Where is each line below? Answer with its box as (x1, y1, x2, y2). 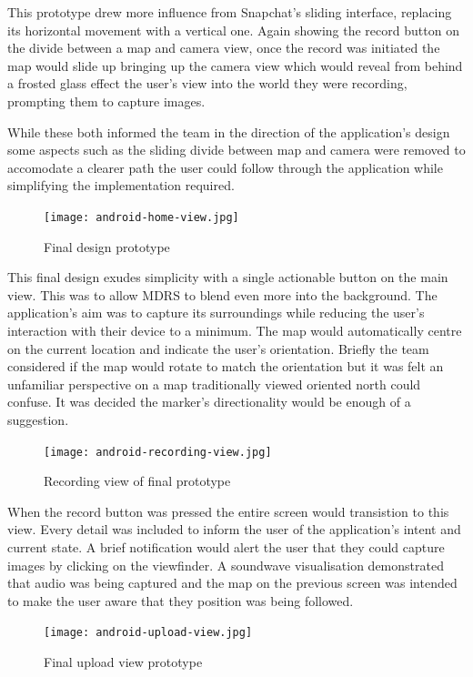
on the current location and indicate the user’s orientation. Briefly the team (7, 338, 429, 358)
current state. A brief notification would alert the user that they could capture (7, 537, 445, 556)
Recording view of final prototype (44, 471, 231, 490)
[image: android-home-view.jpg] (44, 210, 239, 224)
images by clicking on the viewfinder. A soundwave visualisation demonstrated (7, 555, 444, 574)
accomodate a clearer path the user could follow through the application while (7, 157, 443, 177)
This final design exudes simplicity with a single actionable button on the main (7, 268, 448, 287)
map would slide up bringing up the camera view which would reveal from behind (7, 56, 463, 75)
